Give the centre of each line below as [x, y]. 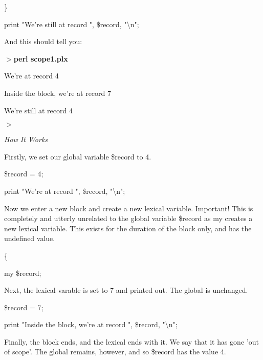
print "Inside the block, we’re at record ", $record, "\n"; [91, 324]
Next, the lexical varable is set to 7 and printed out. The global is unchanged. [126, 290]
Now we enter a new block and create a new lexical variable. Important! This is [129, 208]
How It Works [26, 139]
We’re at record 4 [31, 76]
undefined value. [30, 238]
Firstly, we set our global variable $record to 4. [78, 156]
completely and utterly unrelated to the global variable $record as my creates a [128, 218]
